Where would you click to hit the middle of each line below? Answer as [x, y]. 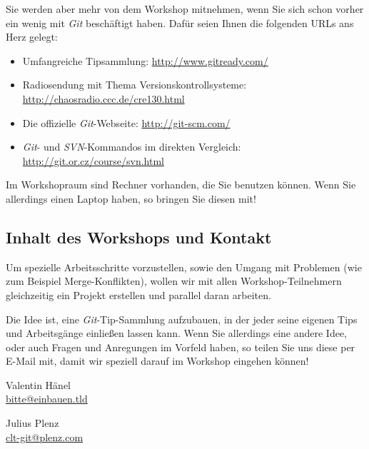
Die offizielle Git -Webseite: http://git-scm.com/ [126, 122]
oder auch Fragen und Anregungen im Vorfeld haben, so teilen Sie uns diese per [181, 347]
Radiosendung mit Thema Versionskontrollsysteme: [135, 85]
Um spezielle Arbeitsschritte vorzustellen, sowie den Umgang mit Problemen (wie [184, 267]
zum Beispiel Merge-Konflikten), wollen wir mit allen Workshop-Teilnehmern [174, 281]
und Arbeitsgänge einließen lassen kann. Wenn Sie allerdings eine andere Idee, [176, 333]
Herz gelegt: [32, 37]
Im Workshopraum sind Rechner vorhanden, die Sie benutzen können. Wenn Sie [181, 185]
